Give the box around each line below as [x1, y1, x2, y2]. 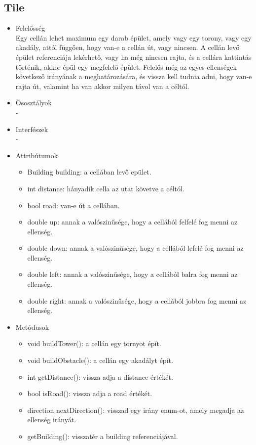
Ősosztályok [15, 97, 52, 108]
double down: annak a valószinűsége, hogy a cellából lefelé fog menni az [27, 243, 244, 253]
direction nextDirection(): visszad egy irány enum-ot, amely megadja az [27, 404, 244, 415]
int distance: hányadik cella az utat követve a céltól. [27, 183, 184, 193]
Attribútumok [15, 150, 58, 160]
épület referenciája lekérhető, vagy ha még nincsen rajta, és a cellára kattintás [15, 51, 252, 62]
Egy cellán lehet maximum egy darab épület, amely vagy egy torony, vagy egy [15, 32, 252, 43]
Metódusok [15, 321, 49, 332]
